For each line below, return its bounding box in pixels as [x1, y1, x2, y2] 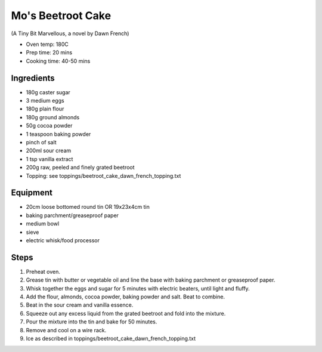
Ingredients [11, 73, 55, 83]
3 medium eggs [26, 97, 65, 104]
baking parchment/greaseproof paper [26, 212, 119, 219]
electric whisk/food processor [26, 237, 100, 244]
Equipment [11, 188, 53, 198]
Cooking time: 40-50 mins [26, 57, 91, 64]
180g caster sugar [26, 88, 71, 95]
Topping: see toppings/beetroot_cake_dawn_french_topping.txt [26, 172, 181, 179]
